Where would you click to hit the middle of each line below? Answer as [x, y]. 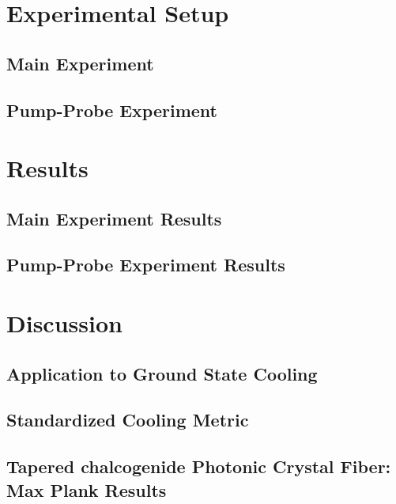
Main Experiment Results [114, 218]
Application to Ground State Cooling [162, 373]
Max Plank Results [87, 489]
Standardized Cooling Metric [128, 420]
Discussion [64, 323]
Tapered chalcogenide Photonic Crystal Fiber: [199, 466]
